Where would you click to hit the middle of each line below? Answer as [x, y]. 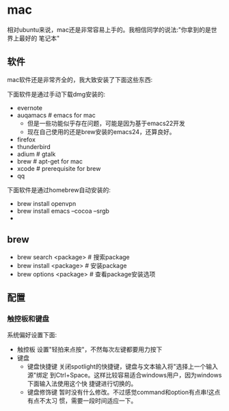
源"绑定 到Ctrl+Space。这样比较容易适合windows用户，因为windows [124, 375]
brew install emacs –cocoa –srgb [63, 211]
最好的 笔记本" [39, 38]
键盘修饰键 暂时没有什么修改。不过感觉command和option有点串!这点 [124, 393]
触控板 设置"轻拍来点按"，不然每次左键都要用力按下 [90, 349]
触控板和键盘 [28, 319]
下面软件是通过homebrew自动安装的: [59, 189]
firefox [26, 140]
